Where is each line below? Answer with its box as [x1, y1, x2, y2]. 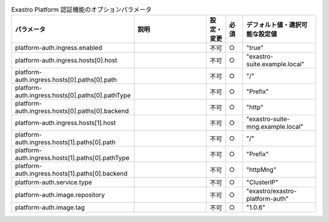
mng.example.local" [246, 123, 304, 131]
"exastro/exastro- [246, 187, 297, 195]
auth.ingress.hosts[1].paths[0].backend [15, 170, 128, 178]
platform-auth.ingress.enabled [15, 43, 102, 52]
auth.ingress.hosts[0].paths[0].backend [15, 107, 129, 115]
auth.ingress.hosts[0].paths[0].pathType [15, 91, 131, 100]
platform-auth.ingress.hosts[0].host [15, 56, 118, 65]
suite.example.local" [246, 60, 305, 68]
